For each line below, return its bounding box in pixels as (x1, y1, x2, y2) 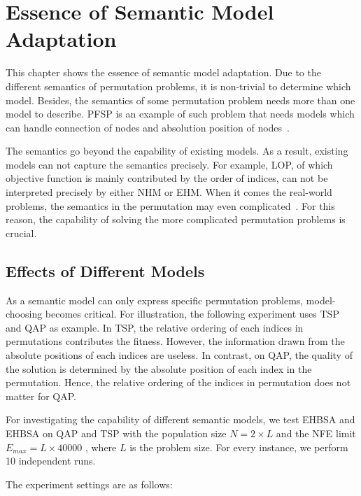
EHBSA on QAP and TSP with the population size (6, 425, 227, 440)
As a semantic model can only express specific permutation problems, (6, 292, 304, 307)
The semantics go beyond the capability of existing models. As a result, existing (6, 143, 348, 158)
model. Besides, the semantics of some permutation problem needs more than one (6, 92, 355, 107)
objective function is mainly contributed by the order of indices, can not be (6, 171, 328, 185)
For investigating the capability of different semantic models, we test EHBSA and (6, 412, 355, 427)
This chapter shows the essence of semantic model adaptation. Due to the (6, 65, 321, 80)
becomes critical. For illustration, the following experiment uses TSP (45, 306, 339, 321)
